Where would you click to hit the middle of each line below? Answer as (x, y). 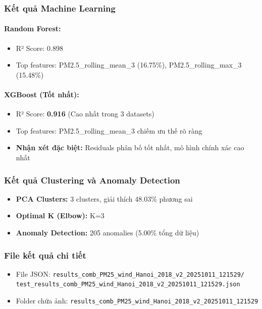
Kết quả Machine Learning (60, 8)
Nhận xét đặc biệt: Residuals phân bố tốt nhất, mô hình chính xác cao (130, 147)
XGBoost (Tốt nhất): (42, 95)
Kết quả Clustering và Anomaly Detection (92, 180)
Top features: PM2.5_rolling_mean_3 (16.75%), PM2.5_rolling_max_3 (129, 65)
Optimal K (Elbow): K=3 (60, 215)
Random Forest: (33, 28)
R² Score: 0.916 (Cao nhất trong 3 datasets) (85, 114)
